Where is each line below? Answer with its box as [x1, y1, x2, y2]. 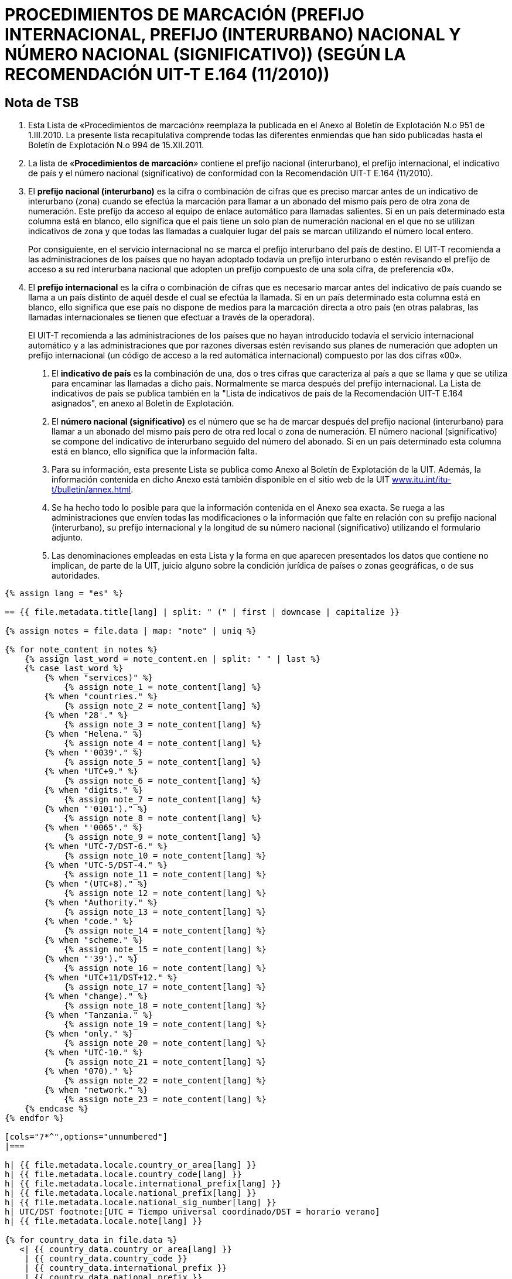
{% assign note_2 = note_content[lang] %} [64, 701, 262, 711]
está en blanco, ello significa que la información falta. [52, 446, 258, 457]
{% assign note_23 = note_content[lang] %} [64, 1095, 267, 1104]
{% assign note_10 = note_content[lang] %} [64, 851, 267, 861]
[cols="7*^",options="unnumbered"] [5, 1132, 168, 1142]
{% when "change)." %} [44, 991, 148, 1001]
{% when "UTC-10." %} [44, 1048, 144, 1058]
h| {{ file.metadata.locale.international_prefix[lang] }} [5, 1179, 282, 1189]
